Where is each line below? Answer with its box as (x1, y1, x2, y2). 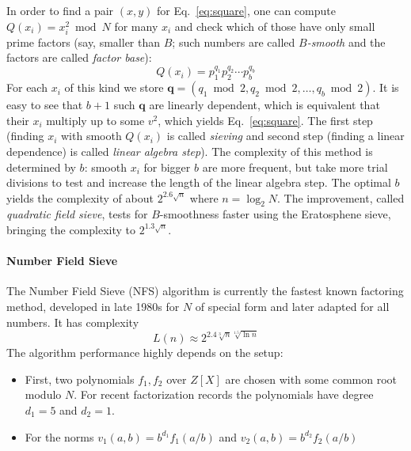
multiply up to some (46, 112, 145, 128)
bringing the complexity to (6, 222, 136, 238)
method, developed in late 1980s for (6, 298, 180, 315)
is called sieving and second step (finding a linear (166, 127, 405, 144)
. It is (372, 79, 399, 96)
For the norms (25, 428, 94, 445)
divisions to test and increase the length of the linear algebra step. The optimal (6, 174, 391, 191)
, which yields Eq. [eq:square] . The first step (158, 112, 373, 128)
